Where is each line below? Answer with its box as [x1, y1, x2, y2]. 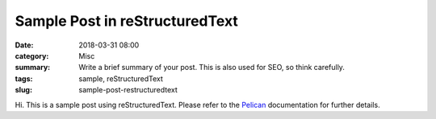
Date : [15, 40, 34, 50]
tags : [15, 73, 33, 84]
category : [15, 51, 49, 60]
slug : [15, 85, 32, 95]
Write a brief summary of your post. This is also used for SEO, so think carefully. [78, 63, 345, 72]
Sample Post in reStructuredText [15, 12, 238, 30]
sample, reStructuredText [78, 73, 163, 84]
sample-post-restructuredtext [78, 85, 178, 95]
